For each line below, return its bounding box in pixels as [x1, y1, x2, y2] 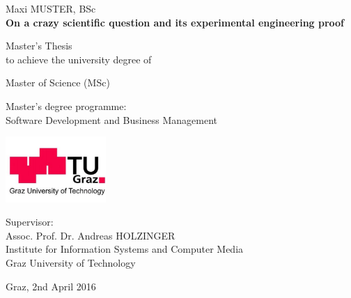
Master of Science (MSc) [6, 75, 110, 90]
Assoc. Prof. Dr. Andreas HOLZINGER [6, 228, 175, 242]
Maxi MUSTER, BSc [6, 1, 96, 15]
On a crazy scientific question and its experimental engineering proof [6, 15, 345, 29]
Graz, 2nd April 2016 [6, 279, 96, 293]
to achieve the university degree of [6, 52, 152, 66]
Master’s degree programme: [6, 98, 127, 113]
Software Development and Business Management [6, 112, 217, 127]
